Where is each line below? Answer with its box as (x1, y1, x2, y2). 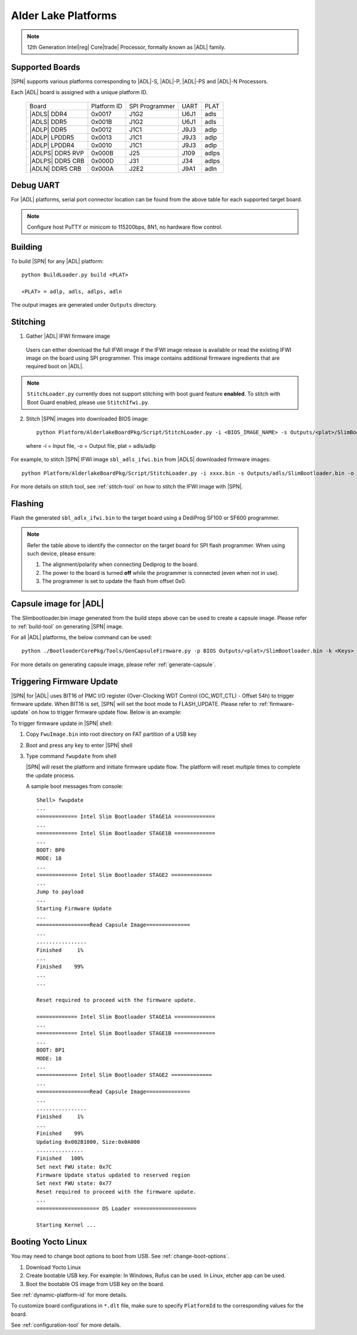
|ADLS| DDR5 (29, 117, 67, 126)
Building (11, 242, 43, 252)
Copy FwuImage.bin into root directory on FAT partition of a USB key (26, 730, 197, 738)
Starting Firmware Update (36, 905, 112, 911)
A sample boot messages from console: (26, 783, 124, 790)
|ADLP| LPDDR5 (29, 133, 74, 141)
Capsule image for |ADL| (11, 599, 104, 609)
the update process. (26, 771, 76, 779)
